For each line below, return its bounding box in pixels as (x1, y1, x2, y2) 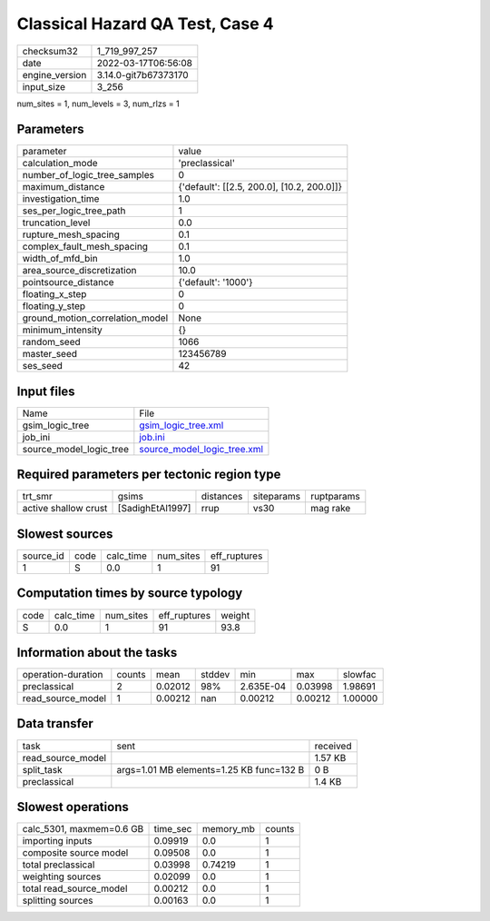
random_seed (22, 336, 81, 349)
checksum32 (22, 45, 79, 57)
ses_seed (22, 360, 64, 372)
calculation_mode (22, 157, 99, 170)
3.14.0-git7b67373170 (96, 68, 190, 81)
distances (201, 490, 243, 503)
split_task (22, 763, 63, 776)
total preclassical (22, 858, 95, 871)
